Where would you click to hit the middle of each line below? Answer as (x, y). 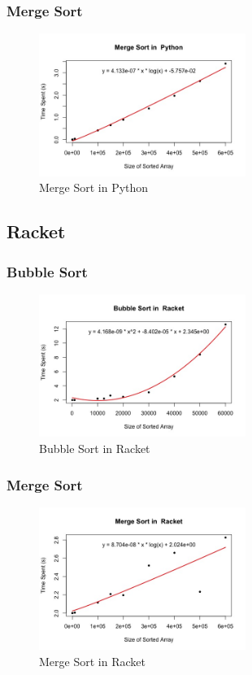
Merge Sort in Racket (92, 661)
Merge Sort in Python (94, 187)
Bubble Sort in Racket (95, 449)
